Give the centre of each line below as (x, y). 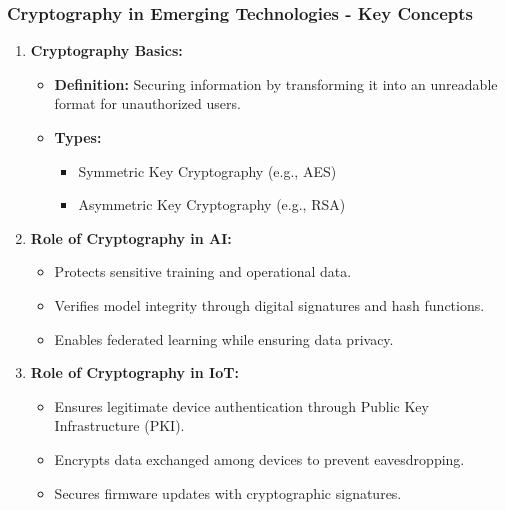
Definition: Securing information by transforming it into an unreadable (276, 83)
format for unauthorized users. (147, 103)
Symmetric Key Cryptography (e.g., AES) (207, 170)
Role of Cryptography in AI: (131, 237)
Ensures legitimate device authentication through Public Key (241, 405)
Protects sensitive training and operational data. (203, 271)
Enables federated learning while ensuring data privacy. (224, 338)
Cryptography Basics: (106, 50)
